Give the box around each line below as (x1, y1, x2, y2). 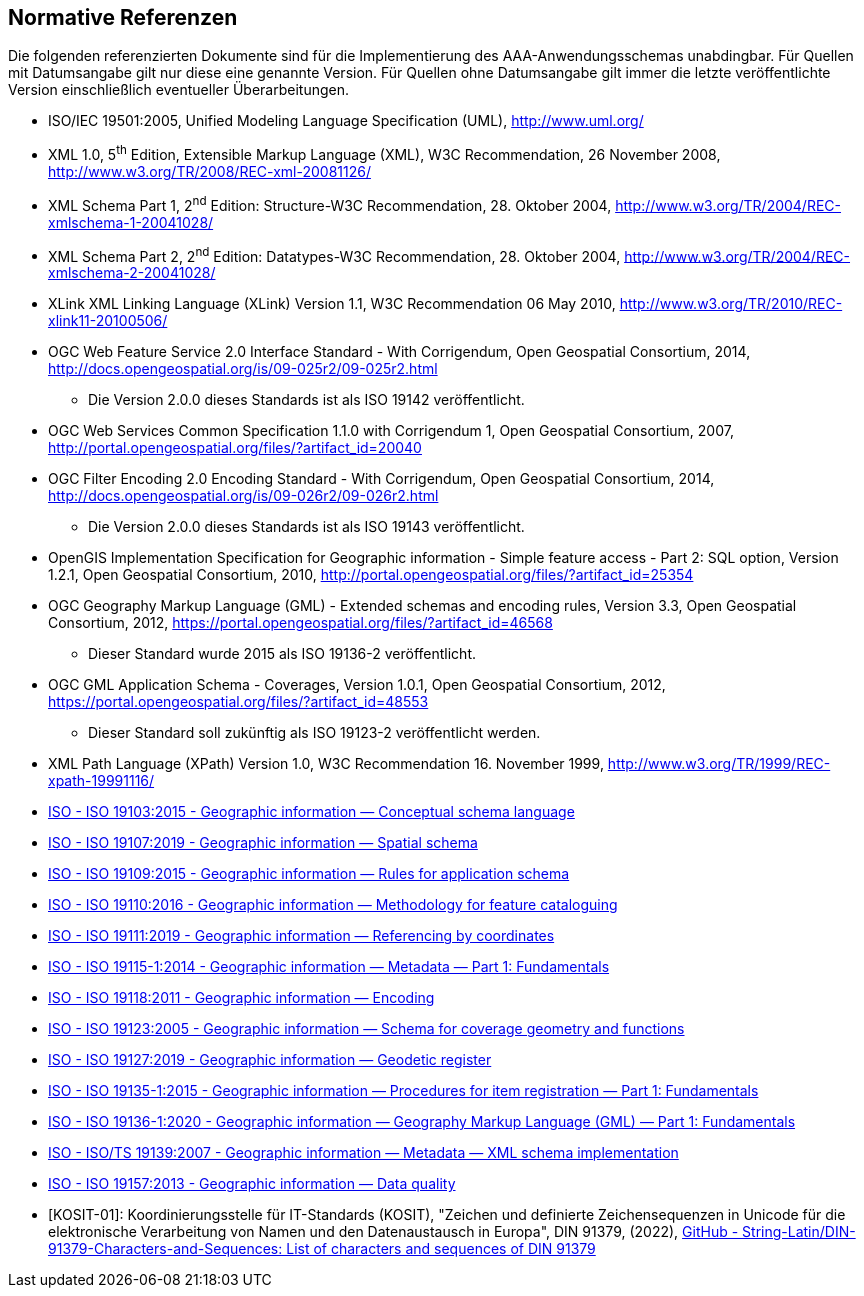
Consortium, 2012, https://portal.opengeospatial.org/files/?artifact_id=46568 (48, 614, 553, 632)
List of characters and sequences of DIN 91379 (286, 1240, 596, 1258)
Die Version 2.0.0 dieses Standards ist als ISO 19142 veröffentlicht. (88, 391, 525, 409)
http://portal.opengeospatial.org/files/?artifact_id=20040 (48, 439, 422, 457)
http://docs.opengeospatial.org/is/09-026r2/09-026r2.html (48, 487, 439, 505)
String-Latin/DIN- (742, 1223, 856, 1241)
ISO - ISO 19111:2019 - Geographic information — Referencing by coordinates (48, 927, 555, 945)
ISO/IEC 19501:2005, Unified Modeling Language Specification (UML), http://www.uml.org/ (48, 112, 644, 130)
